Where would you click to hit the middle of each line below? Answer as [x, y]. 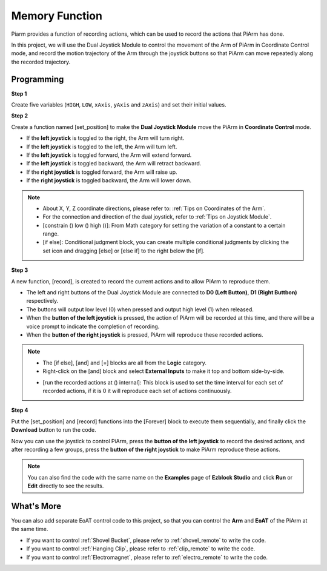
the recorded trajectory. [41, 62]
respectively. [42, 301]
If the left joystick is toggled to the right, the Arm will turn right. [105, 138]
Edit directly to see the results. [66, 486]
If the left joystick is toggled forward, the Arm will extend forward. [109, 155]
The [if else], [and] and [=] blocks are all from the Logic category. [125, 363]
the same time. [30, 529]
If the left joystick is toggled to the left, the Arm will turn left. [102, 147]
